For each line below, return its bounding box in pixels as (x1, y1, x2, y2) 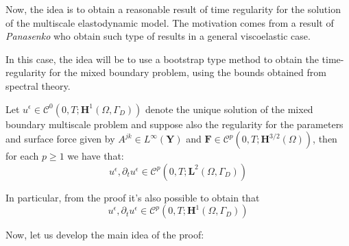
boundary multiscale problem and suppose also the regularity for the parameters (5, 116, 344, 131)
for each (5, 149, 39, 163)
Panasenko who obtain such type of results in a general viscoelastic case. (5, 29, 311, 43)
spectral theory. (5, 78, 71, 93)
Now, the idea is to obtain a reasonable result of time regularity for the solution (5, 2, 341, 16)
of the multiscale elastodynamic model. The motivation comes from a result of (5, 15, 334, 29)
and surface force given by (5, 132, 115, 146)
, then (313, 132, 337, 146)
